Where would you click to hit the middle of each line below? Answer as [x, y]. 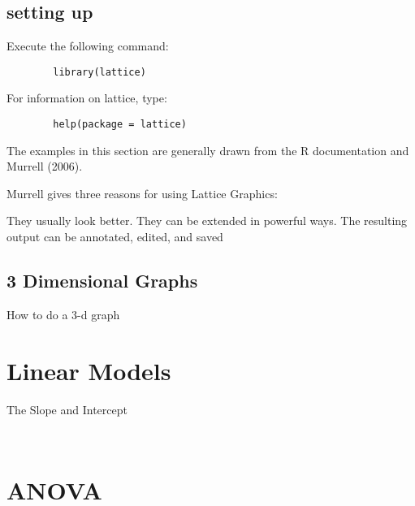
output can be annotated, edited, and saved [115, 237]
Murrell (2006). [45, 166]
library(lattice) [99, 72]
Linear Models [89, 370]
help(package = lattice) [120, 125]
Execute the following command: [88, 46]
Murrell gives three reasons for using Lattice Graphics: [142, 193]
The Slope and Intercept [67, 409]
